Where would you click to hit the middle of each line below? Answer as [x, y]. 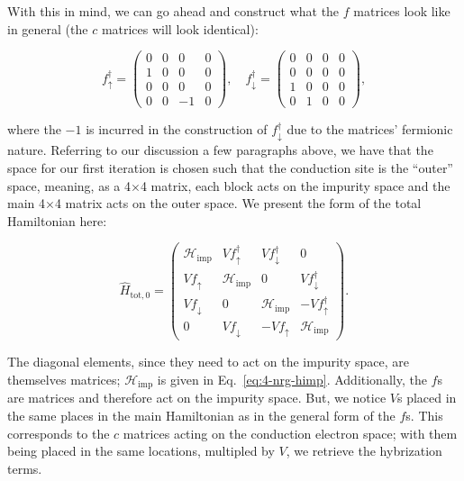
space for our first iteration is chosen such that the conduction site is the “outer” [230, 167]
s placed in [427, 398]
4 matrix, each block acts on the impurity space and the [295, 185]
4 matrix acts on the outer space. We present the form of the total [238, 203]
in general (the [48, 28]
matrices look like [402, 11]
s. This [424, 415]
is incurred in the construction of [177, 129]
